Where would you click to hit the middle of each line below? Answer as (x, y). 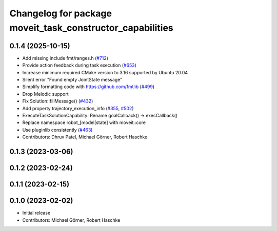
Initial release (36, 213)
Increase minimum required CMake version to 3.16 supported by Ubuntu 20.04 (105, 72)
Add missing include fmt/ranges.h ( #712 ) (65, 58)
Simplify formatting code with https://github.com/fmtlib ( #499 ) (88, 87)
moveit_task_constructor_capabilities (92, 28)
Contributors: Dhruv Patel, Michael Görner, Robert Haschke (85, 137)
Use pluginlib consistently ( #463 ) (57, 130)
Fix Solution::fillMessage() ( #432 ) (58, 101)
